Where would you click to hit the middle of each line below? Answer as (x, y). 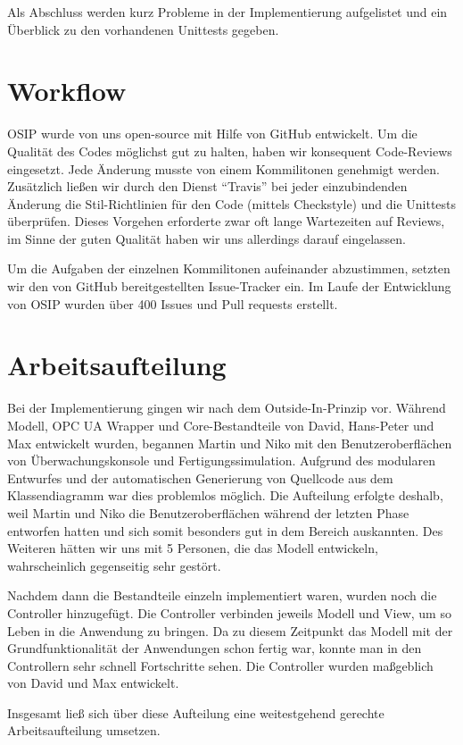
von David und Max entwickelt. (93, 683)
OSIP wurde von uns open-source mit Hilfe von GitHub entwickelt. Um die (212, 134)
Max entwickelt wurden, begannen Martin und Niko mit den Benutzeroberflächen (230, 443)
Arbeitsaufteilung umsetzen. (84, 730)
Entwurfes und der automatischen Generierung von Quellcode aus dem (200, 477)
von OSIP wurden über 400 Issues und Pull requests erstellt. (173, 303)
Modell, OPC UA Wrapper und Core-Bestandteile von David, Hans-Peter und (221, 425)
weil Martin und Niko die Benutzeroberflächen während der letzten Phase (208, 512)
